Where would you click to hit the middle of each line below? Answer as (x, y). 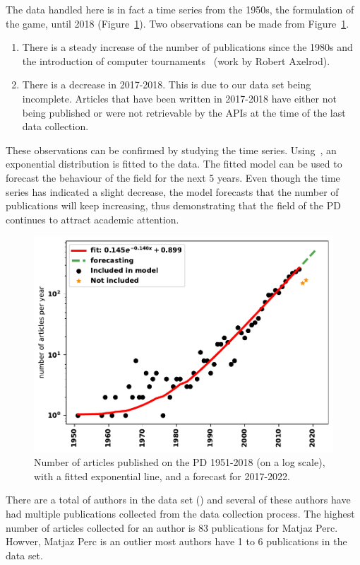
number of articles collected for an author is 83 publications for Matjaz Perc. (172, 527)
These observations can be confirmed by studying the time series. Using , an (171, 150)
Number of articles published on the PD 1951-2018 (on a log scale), (180, 462)
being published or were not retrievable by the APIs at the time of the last (184, 112)
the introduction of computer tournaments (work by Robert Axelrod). (176, 60)
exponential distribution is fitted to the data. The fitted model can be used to (174, 164)
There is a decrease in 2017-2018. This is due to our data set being (167, 85)
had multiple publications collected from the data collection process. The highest (180, 514)
